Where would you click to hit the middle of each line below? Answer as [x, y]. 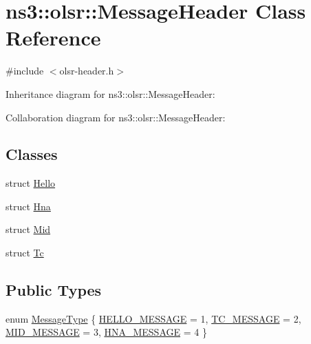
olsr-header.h [87, 71]
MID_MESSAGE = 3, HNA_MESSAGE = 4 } [106, 332]
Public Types [54, 290]
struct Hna [28, 206]
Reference [53, 38]
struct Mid [28, 229]
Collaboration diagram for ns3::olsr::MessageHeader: [116, 117]
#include [25, 71]
